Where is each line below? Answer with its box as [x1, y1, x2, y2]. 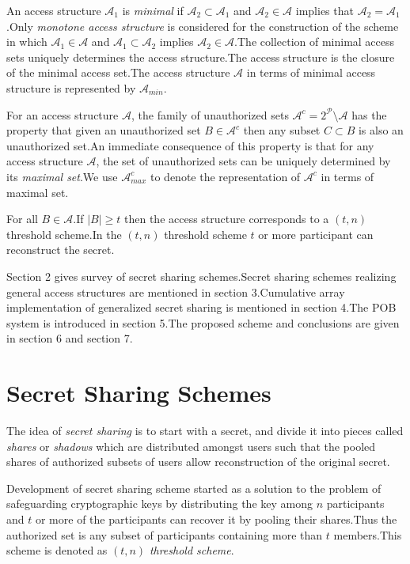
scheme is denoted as [6, 542, 108, 558]
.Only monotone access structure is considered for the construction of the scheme [6, 17, 399, 34]
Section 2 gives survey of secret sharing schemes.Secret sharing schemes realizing [6, 267, 397, 284]
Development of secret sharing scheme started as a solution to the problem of [6, 479, 382, 496]
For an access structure [6, 106, 119, 123]
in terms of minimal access [246, 64, 376, 81]
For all [6, 210, 38, 227]
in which [6, 33, 47, 50]
